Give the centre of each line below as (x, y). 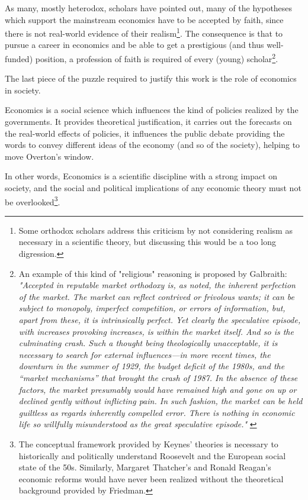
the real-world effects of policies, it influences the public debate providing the (145, 133)
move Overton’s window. (49, 156)
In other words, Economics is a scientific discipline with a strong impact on (141, 176)
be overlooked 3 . (33, 201)
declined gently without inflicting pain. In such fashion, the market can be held (161, 401)
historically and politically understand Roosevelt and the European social (152, 455)
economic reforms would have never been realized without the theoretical (151, 478)
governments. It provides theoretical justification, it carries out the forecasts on (148, 122)
